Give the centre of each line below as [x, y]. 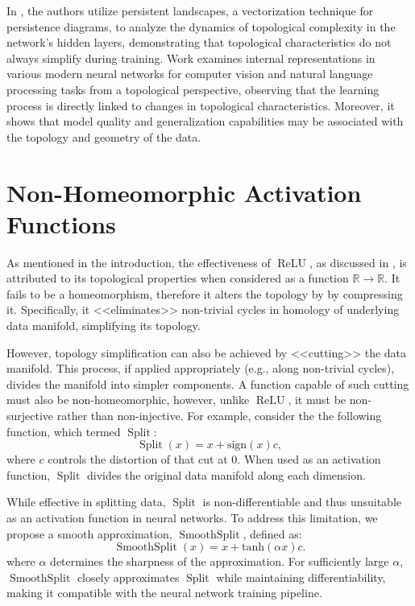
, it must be [317, 400]
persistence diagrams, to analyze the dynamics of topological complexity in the [201, 26]
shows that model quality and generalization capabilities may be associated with [205, 121]
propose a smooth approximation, [89, 533]
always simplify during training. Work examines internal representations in [191, 58]
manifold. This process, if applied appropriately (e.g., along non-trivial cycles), [201, 368]
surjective [30, 415]
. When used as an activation [309, 459]
